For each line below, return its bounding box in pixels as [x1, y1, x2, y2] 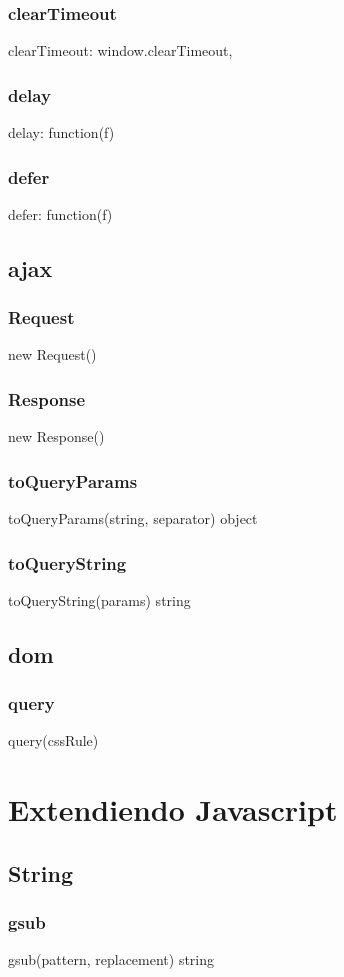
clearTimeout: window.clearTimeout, [8, 40, 233, 61]
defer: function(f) [8, 203, 113, 224]
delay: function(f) [8, 122, 115, 143]
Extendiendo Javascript [8, 789, 338, 830]
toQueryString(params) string [8, 589, 191, 610]
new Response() [8, 426, 105, 447]
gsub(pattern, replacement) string [8, 949, 215, 970]
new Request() [8, 344, 97, 365]
